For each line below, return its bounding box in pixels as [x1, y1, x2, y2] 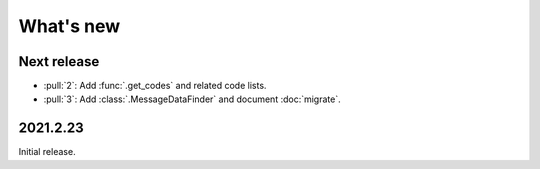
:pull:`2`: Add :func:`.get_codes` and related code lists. [43, 80, 267, 92]
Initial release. [18, 146, 76, 158]
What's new [18, 15, 121, 37]
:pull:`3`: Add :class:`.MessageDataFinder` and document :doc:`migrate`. [43, 93, 341, 105]
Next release [18, 53, 100, 70]
